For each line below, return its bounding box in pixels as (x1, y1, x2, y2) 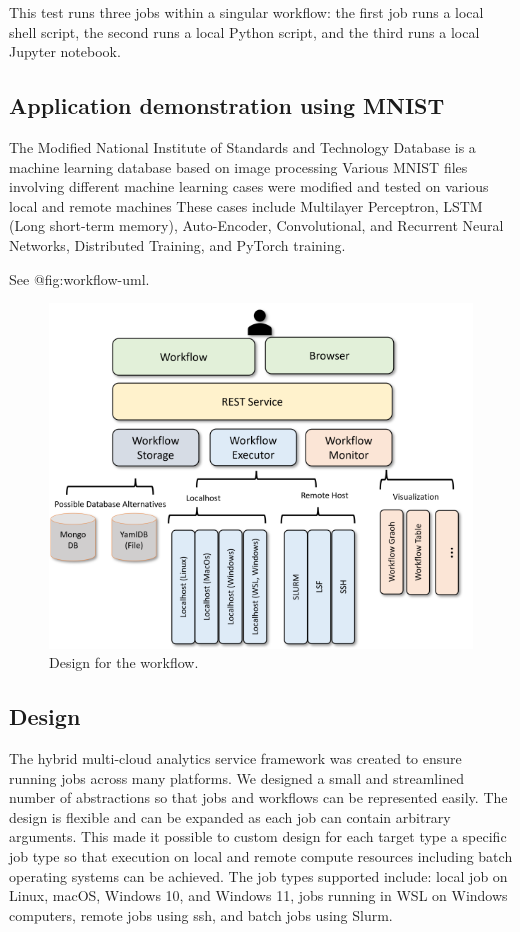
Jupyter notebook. (9, 41, 121, 62)
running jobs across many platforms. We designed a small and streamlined (9, 767, 464, 788)
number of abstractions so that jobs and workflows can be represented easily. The (9, 787, 508, 808)
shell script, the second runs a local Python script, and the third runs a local (9, 21, 480, 42)
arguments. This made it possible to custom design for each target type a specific (9, 826, 507, 847)
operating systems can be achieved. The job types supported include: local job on (9, 865, 508, 886)
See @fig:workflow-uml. (9, 268, 150, 289)
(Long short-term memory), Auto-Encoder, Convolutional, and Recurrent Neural (9, 215, 504, 236)
